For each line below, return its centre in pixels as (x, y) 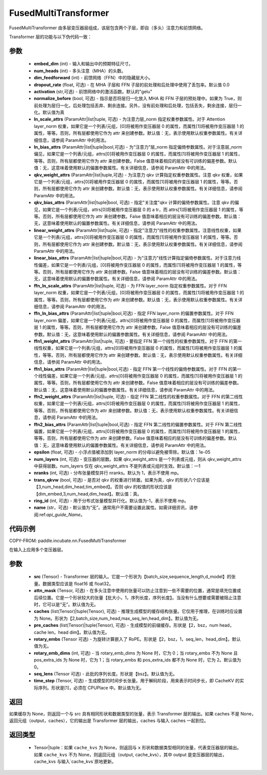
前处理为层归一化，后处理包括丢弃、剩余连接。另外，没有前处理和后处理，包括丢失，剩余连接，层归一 (138, 105)
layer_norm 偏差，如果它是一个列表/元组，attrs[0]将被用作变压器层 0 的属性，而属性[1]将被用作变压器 (137, 320)
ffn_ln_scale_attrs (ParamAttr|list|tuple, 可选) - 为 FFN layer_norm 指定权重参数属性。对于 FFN (130, 285)
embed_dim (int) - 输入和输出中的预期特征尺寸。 (84, 64)
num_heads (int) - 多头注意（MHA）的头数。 (80, 71)
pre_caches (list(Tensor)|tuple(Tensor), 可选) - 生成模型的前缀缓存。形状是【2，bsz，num (126, 625)
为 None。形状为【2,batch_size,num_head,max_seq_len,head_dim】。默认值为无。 (117, 618)
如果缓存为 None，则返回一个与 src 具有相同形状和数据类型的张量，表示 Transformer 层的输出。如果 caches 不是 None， (133, 714)
